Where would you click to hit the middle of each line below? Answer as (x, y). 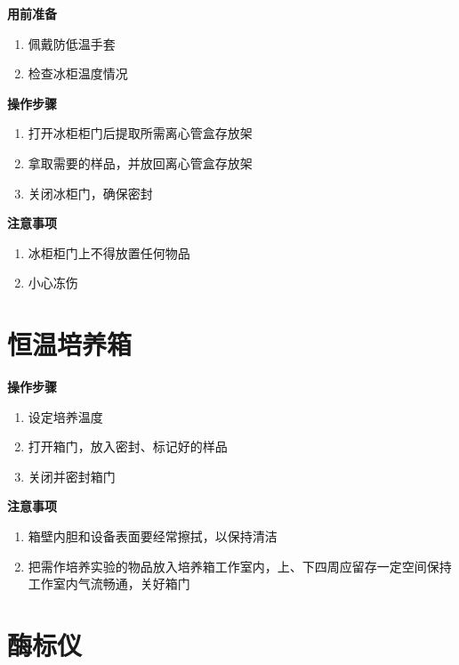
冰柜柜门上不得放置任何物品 (109, 252)
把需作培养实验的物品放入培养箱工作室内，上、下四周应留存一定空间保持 (240, 566)
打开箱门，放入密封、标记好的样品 (128, 446)
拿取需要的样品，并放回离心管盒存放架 (140, 162)
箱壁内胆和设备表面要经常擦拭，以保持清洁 (153, 536)
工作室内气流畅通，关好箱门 (109, 584)
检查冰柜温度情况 (78, 73)
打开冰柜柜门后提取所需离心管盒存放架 (140, 133)
